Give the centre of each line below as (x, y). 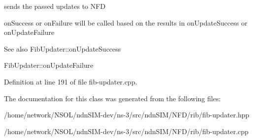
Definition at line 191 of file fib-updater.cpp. (71, 81)
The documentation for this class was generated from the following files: (112, 98)
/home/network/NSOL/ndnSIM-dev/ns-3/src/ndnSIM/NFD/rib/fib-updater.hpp (127, 115)
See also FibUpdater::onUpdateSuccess (63, 48)
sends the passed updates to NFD (55, 6)
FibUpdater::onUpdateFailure (49, 65)
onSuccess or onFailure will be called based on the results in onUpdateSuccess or (126, 22)
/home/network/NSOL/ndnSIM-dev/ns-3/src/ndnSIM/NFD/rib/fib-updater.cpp (126, 131)
